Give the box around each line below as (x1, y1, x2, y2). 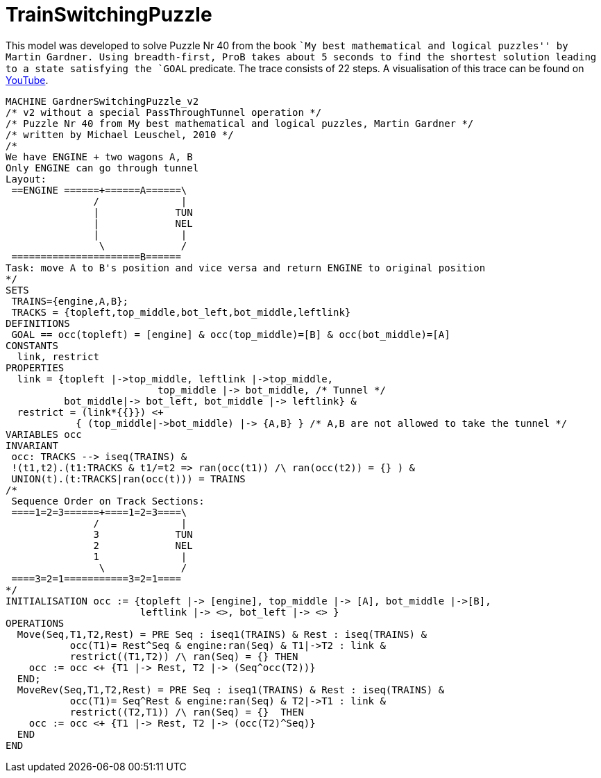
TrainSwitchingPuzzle (6, 3, 212, 26)
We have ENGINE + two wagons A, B (6, 151, 193, 162)
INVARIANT (6, 439, 58, 451)
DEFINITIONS (6, 317, 70, 329)
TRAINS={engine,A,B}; (11, 295, 129, 307)
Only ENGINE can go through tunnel (6, 162, 199, 174)
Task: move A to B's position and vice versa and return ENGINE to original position (6, 262, 486, 273)
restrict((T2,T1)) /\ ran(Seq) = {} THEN (69, 706, 304, 718)
